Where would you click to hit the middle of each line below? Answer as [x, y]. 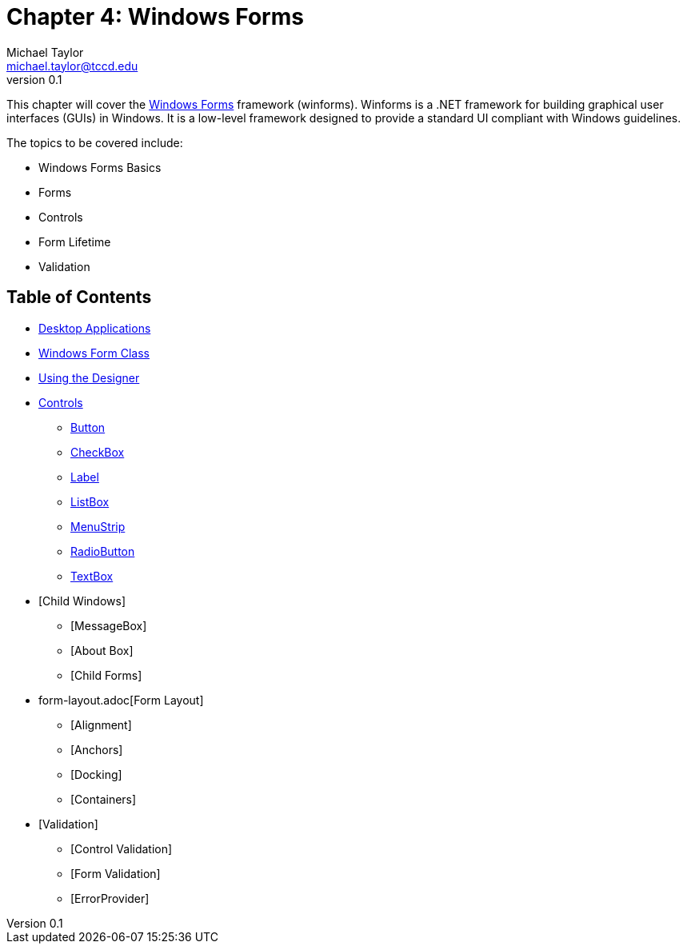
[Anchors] [97, 749]
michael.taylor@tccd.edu [72, 66]
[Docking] [96, 774]
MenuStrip [98, 526]
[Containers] [104, 799]
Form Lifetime [75, 241]
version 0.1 [34, 79]
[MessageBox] [109, 625]
